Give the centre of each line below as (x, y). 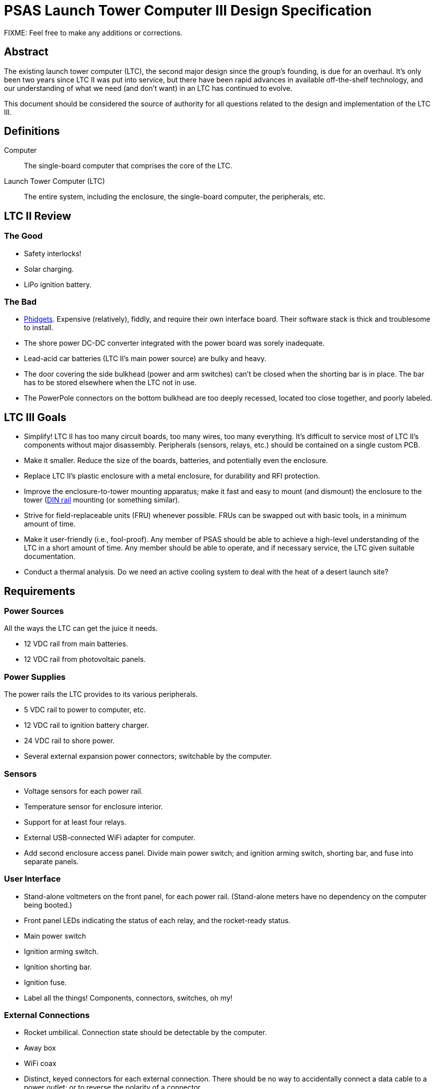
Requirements (40, 591)
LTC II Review (38, 216)
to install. (39, 328)
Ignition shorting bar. (58, 967)
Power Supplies (35, 677)
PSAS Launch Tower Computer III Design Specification (188, 10)
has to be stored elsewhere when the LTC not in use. (110, 383)
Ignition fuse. (45, 982)
